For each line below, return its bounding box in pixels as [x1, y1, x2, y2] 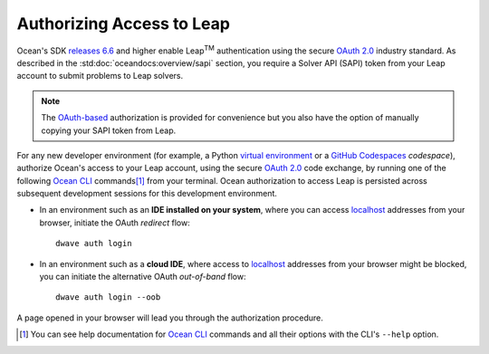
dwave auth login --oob [55, 292, 161, 302]
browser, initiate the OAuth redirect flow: [39, 217, 190, 228]
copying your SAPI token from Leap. [41, 125, 177, 136]
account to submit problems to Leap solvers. [16, 71, 184, 81]
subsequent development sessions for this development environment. [16, 188, 278, 199]
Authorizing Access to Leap [16, 14, 231, 33]
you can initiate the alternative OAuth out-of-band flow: [39, 272, 246, 282]
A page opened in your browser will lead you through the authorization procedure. [16, 312, 323, 323]
